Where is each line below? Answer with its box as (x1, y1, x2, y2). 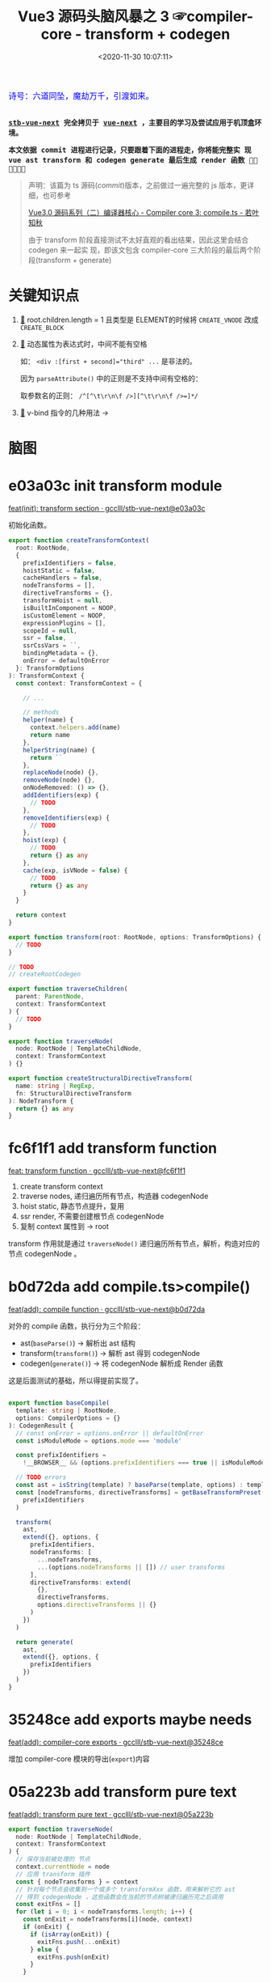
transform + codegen (84, 25, 231, 44)
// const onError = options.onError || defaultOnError (15, 1429, 204, 1437)
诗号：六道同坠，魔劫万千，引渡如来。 (8, 91, 155, 101)
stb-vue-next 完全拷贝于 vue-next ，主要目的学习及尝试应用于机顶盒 (8, 118, 255, 127)
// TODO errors (15, 1473, 67, 1481)
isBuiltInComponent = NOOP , (23, 604, 117, 612)
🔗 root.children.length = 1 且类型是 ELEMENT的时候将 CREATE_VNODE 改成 (19, 315, 259, 324)
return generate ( (15, 1638, 74, 1646)
